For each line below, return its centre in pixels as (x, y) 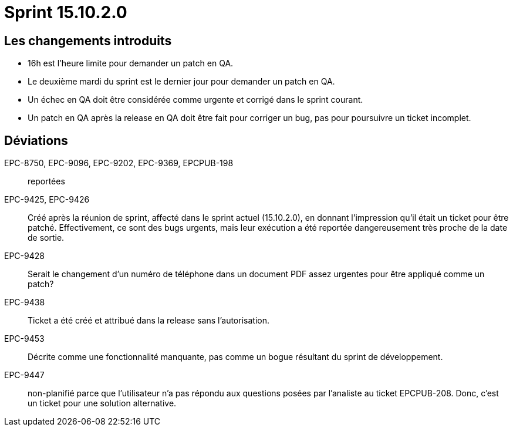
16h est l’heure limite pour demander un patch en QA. (131, 63)
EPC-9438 (25, 302)
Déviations (36, 140)
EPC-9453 (24, 339)
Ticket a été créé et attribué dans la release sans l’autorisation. (148, 321)
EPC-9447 (24, 375)
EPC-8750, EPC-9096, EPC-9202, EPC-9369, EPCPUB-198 (119, 163)
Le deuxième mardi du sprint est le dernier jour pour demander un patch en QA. (181, 82)
